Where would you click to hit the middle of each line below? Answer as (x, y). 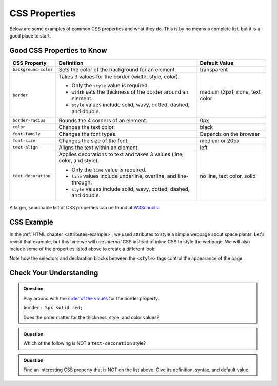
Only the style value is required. (110, 85)
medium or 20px (220, 140)
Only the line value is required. (109, 170)
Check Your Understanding (54, 273)
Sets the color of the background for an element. (117, 69)
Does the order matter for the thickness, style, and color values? (91, 317)
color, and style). (79, 160)
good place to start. (30, 35)
